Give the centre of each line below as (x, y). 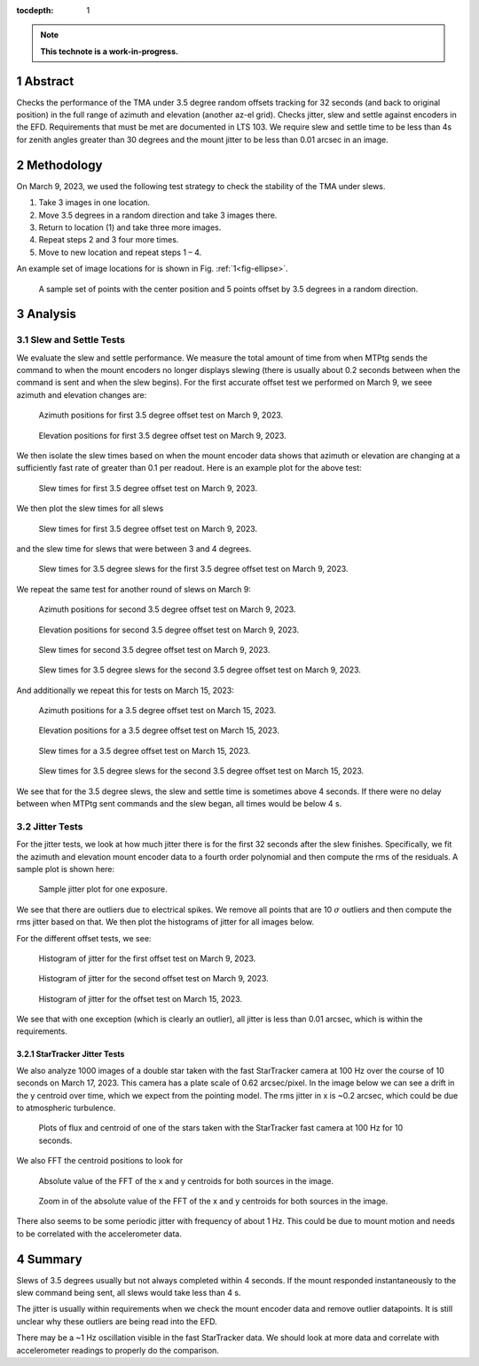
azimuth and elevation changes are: (82, 394)
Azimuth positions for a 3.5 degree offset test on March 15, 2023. (157, 711)
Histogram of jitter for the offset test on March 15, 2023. (141, 998)
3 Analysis (47, 314)
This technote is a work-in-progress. (110, 51)
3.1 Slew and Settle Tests (71, 340)
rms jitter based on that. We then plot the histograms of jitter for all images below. (165, 922)
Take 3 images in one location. (94, 203)
